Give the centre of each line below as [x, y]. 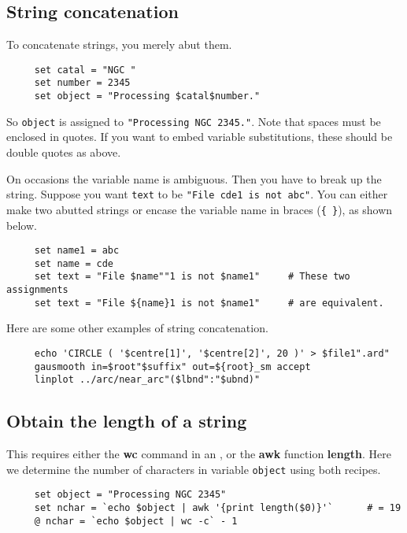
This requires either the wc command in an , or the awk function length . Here [199, 454]
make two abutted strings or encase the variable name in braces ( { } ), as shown [200, 209]
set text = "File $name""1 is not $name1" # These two [192, 277]
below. [22, 225]
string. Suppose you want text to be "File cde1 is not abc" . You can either [197, 194]
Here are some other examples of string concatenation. [137, 328]
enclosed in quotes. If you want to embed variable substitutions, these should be [200, 137]
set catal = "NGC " [85, 70]
